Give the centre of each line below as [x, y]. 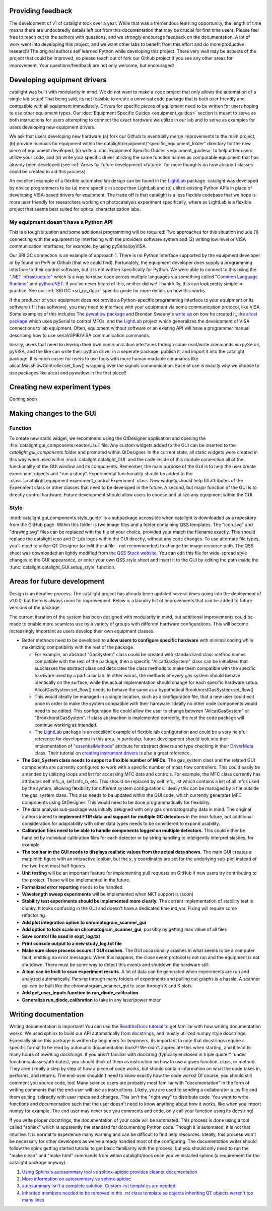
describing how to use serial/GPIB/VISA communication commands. [80, 335]
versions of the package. [35, 608]
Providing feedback [41, 11]
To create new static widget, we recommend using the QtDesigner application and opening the [108, 438]
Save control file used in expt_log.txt [61, 936]
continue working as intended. [66, 725]
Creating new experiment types [60, 387]
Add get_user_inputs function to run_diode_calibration [80, 993]
